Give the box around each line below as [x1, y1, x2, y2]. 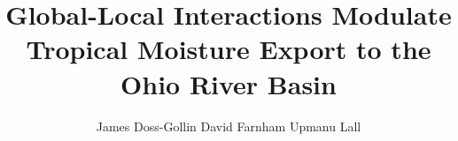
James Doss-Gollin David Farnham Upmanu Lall [96, 116, 361, 135]
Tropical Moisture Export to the [26, 31, 431, 67]
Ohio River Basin [120, 65, 337, 101]
